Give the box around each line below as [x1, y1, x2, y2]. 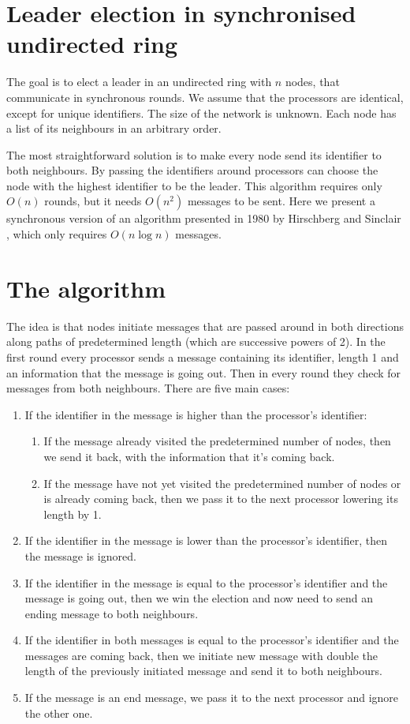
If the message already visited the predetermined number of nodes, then [43, 433, 391, 449]
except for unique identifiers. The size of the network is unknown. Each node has [6, 104, 397, 121]
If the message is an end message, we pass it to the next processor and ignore [24, 689, 399, 706]
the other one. [24, 704, 93, 721]
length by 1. [43, 505, 102, 522]
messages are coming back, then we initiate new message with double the [24, 647, 378, 663]
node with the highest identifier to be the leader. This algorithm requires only [6, 177, 382, 193]
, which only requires [6, 226, 107, 242]
